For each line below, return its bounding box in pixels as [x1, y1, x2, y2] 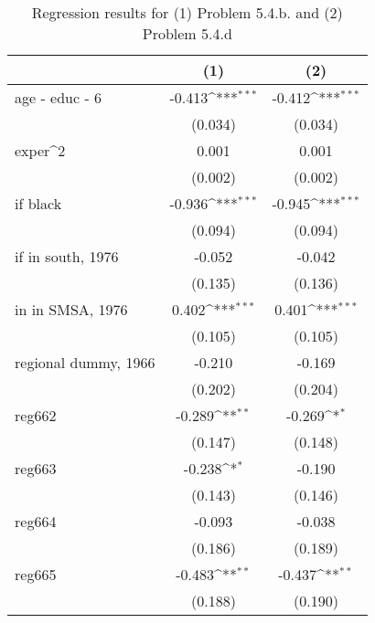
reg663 [15, 458, 57, 479]
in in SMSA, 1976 [15, 299, 128, 320]
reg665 [15, 564, 57, 585]
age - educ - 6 [15, 87, 102, 108]
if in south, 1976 [15, 246, 119, 267]
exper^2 [15, 140, 66, 161]
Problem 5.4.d [142, 23, 232, 44]
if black [15, 193, 62, 214]
